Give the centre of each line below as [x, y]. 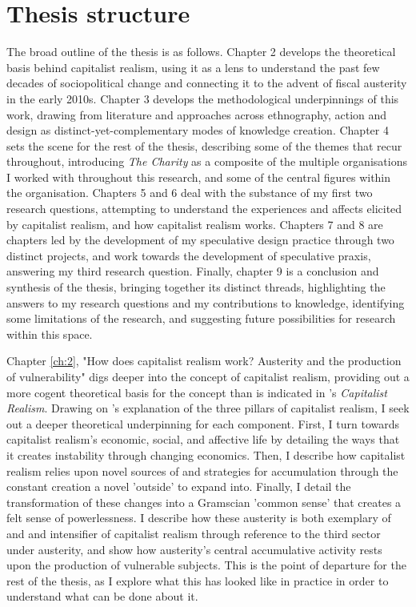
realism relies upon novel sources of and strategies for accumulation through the [202, 470]
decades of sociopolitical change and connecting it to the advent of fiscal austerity [207, 83]
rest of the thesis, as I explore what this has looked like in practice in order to [198, 580]
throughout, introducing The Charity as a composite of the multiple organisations [207, 161]
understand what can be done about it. [102, 596]
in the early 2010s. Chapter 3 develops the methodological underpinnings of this [203, 98]
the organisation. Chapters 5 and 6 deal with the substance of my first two [190, 193]
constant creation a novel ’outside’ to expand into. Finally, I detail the [179, 486]
